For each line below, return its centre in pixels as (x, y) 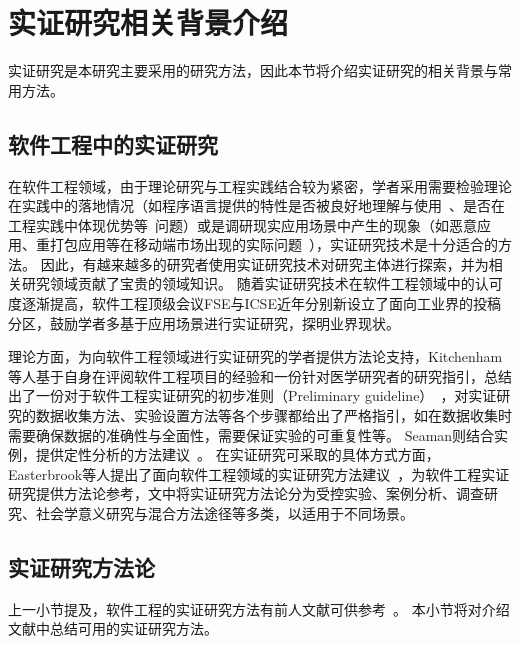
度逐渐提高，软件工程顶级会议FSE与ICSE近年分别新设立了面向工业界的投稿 (254, 303)
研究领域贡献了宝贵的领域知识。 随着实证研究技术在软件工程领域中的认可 (262, 283)
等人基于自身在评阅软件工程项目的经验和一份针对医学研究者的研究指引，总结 (260, 375)
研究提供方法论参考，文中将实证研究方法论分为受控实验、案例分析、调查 (246, 493)
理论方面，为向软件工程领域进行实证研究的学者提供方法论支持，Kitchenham (255, 356)
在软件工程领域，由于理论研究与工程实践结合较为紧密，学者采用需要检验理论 (260, 185)
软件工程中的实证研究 (113, 143)
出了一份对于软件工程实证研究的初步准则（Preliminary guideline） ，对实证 (252, 395)
